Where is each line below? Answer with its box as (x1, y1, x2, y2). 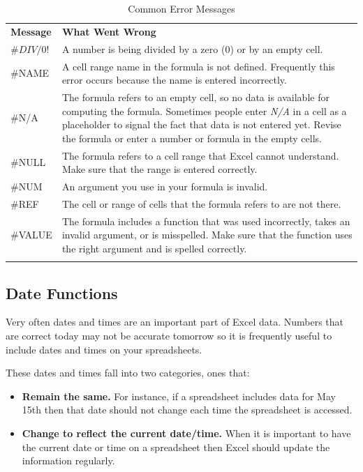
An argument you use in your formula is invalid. (61, 179, 268, 194)
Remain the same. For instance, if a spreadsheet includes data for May (22, 388, 336, 403)
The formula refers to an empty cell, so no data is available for (61, 89, 329, 104)
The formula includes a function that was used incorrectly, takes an (61, 213, 350, 228)
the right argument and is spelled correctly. (61, 241, 247, 255)
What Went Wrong (61, 24, 156, 38)
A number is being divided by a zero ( (61, 41, 225, 56)
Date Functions (6, 282, 118, 303)
